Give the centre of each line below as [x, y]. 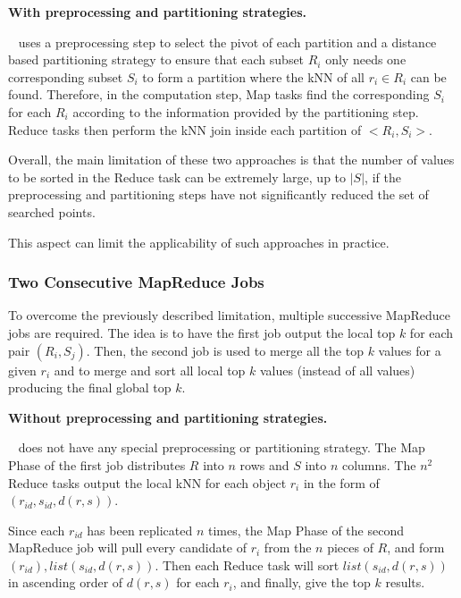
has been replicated [140, 530]
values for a [410, 350]
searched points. [52, 211]
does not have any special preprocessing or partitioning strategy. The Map [222, 447]
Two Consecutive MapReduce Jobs [136, 282]
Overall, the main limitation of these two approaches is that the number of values [231, 160]
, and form [416, 547]
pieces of [350, 547]
